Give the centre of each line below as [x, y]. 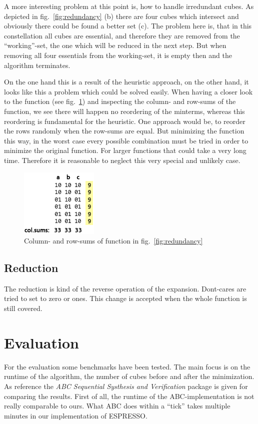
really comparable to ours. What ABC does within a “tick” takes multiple [117, 406]
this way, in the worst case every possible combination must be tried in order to [126, 140]
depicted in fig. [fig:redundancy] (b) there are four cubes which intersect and [121, 16]
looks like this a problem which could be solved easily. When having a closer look [128, 91]
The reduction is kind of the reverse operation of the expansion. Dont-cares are [125, 288]
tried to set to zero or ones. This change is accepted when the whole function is [125, 298]
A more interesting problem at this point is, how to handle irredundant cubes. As [129, 6]
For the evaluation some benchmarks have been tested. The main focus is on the [127, 366]
